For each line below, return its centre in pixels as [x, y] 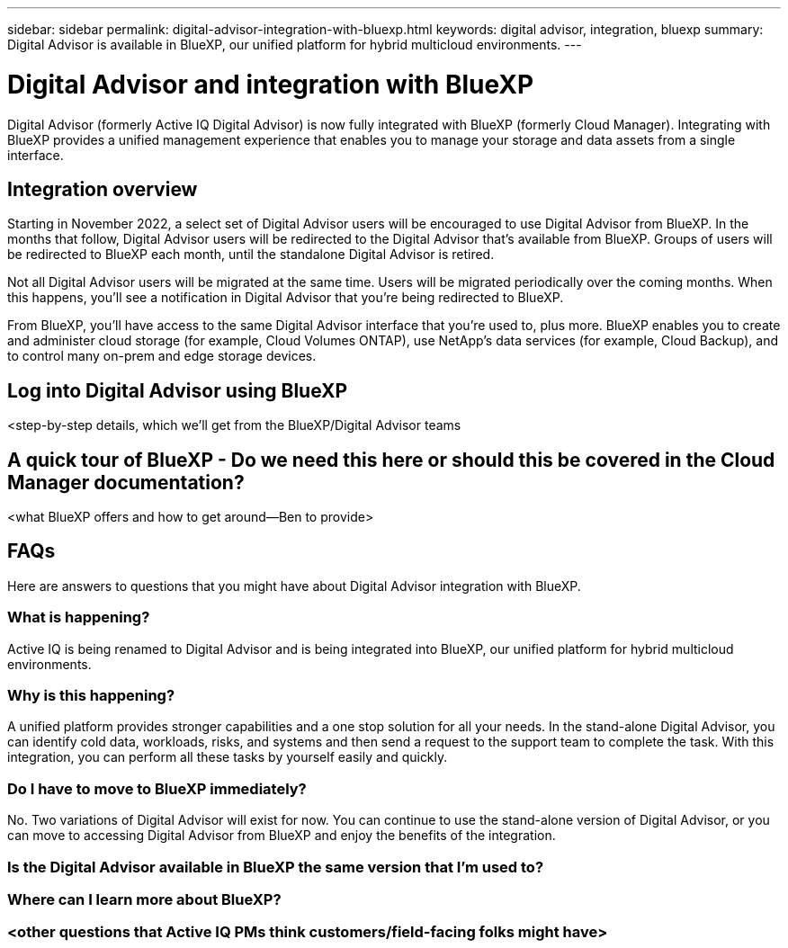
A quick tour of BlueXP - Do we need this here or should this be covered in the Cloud [391, 460]
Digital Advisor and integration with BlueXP [271, 84]
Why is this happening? [91, 695]
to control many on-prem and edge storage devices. [162, 356]
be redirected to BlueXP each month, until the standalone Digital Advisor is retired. [251, 255]
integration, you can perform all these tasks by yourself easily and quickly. [228, 757]
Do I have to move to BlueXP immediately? [157, 788]
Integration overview [103, 189]
